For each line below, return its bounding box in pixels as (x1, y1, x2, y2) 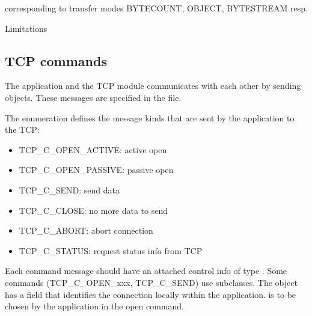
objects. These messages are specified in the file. (5, 91, 182, 103)
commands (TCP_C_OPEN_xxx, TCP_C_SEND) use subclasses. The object (5, 276, 298, 288)
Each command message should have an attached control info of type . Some (5, 264, 287, 277)
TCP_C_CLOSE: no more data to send (19, 204, 168, 216)
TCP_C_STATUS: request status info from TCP (19, 244, 203, 257)
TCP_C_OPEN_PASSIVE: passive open (19, 163, 174, 176)
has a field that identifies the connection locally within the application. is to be (5, 288, 296, 300)
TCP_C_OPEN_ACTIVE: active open (19, 143, 167, 156)
